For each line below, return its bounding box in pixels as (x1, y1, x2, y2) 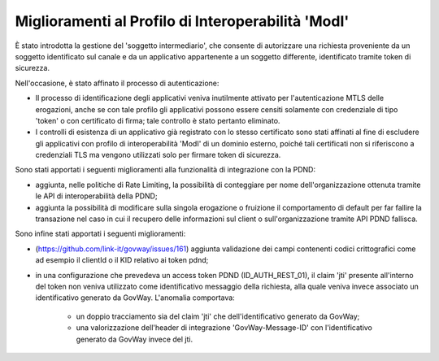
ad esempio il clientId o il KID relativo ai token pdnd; (35, 255, 209, 265)
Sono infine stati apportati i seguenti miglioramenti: (15, 228, 186, 239)
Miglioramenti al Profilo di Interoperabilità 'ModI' (15, 12, 350, 30)
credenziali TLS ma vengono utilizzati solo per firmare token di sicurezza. (35, 150, 281, 160)
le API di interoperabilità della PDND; (35, 191, 158, 201)
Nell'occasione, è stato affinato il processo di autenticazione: (15, 78, 219, 88)
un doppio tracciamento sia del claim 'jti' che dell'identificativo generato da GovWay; (76, 311, 360, 321)
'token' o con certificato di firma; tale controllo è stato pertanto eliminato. (35, 115, 280, 125)
